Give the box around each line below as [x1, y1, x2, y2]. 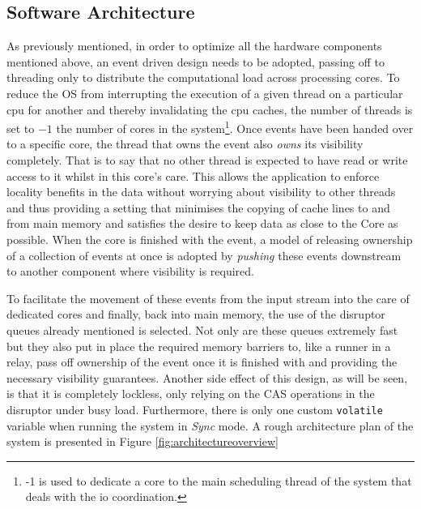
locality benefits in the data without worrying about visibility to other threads [6, 183, 396, 200]
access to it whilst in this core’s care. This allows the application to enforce [6, 167, 380, 184]
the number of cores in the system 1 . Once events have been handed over [56, 118, 414, 136]
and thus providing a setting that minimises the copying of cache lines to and [6, 199, 390, 216]
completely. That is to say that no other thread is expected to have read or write [6, 152, 408, 169]
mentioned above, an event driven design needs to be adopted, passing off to [6, 53, 385, 70]
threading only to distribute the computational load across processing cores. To [6, 69, 400, 86]
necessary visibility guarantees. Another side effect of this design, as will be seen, [6, 369, 408, 386]
